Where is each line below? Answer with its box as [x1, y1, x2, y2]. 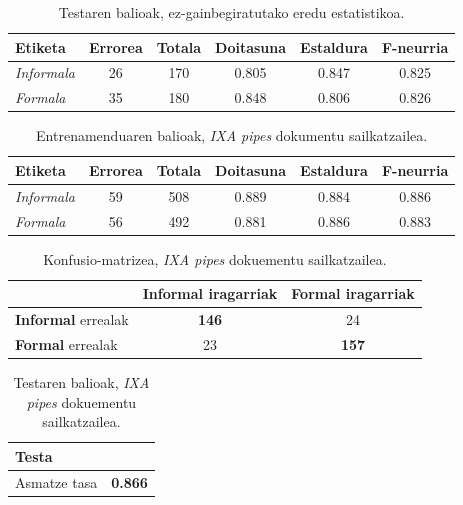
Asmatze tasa [15, 471, 98, 492]
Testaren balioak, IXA [13, 372, 150, 393]
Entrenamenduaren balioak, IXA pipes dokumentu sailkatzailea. [36, 125, 428, 146]
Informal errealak [15, 309, 129, 330]
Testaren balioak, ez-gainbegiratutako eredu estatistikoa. [58, 2, 405, 22]
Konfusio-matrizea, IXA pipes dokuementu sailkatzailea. [43, 248, 387, 269]
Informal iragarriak [142, 283, 278, 304]
